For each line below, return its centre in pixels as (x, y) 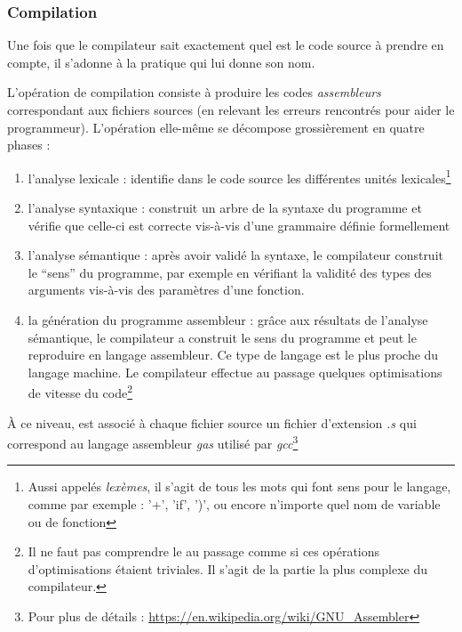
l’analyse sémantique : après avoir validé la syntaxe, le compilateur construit (235, 255)
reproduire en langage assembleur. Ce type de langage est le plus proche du (233, 355)
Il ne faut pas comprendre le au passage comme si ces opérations (204, 551)
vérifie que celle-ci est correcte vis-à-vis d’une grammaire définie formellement (239, 225)
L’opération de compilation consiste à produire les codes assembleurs (194, 92)
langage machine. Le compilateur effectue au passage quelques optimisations (235, 372)
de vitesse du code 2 (80, 392)
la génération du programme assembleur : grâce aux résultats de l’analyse (228, 320)
